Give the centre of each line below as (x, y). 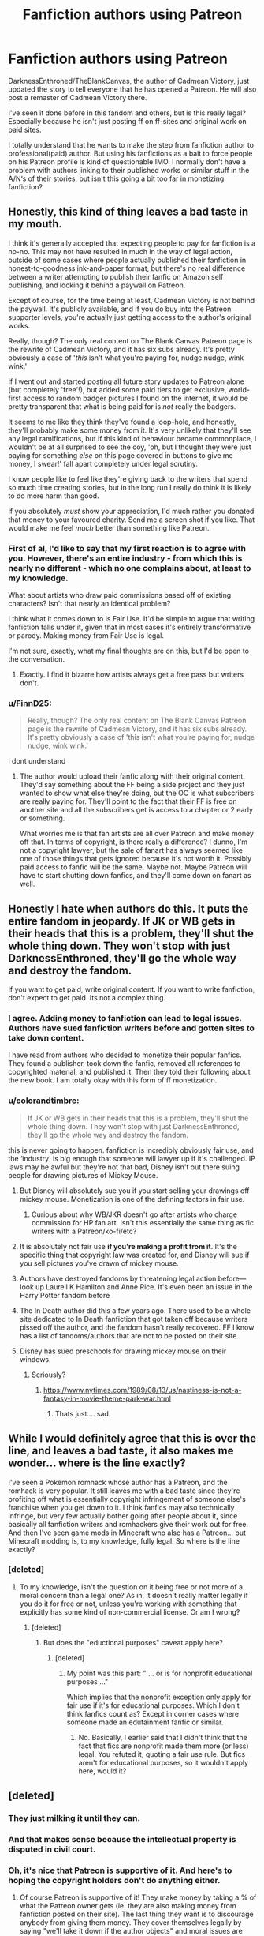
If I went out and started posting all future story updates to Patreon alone (126, 381)
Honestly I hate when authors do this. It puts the (128, 908)
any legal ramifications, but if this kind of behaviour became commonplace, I (132, 438)
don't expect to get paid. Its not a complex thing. (87, 998)
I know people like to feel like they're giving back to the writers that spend (128, 478)
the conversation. (37, 659)
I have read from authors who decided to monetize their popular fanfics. (125, 1055)
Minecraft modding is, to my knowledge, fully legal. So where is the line (124, 1540)
